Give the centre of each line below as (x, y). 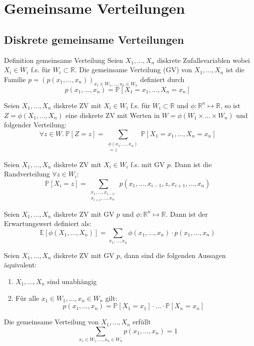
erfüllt (141, 322)
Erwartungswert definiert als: (48, 223)
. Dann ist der (187, 214)
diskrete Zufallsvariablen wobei (203, 60)
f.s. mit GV (148, 164)
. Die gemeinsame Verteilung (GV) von (133, 70)
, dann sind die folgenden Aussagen (173, 255)
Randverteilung (27, 174)
